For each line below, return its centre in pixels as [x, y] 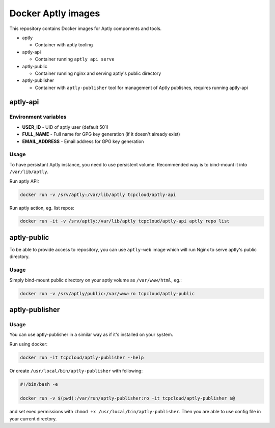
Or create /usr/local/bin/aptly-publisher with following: [76, 370]
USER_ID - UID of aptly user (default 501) [65, 127]
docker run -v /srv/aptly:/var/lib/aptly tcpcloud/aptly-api [98, 194]
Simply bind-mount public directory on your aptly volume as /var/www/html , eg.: [95, 280]
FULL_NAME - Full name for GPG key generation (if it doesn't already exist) [101, 134]
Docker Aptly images [55, 13]
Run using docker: [29, 344]
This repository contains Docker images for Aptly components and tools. [86, 28]
